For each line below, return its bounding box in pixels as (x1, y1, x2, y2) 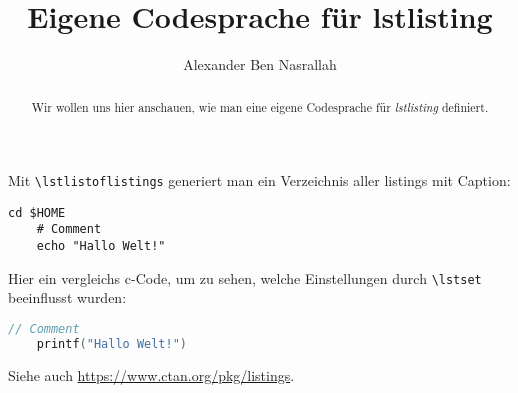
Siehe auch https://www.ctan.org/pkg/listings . (8, 364, 295, 385)
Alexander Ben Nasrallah (183, 54, 337, 75)
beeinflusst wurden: (8, 287, 127, 308)
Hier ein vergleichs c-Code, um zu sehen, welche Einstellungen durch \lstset (8, 267, 482, 288)
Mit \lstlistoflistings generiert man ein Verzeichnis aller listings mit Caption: (8, 170, 511, 191)
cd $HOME (8, 205, 66, 220)
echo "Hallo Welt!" (36, 239, 166, 254)
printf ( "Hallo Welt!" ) (36, 336, 188, 351)
